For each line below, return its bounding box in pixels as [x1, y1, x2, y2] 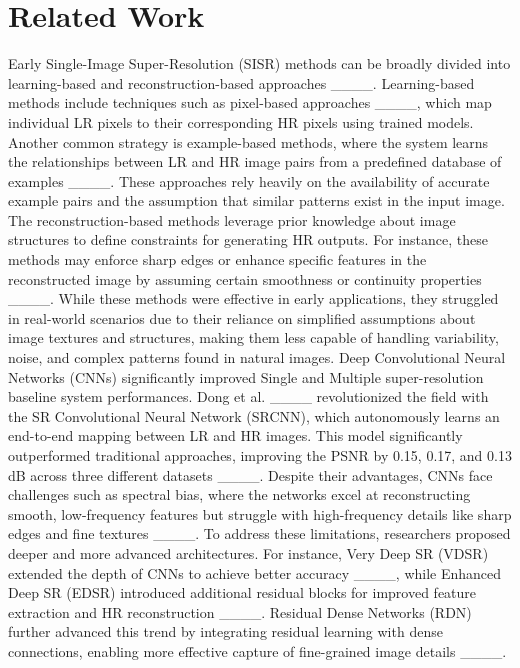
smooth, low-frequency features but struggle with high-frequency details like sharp [8, 503, 512, 524]
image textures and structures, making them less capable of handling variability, [8, 327, 499, 348]
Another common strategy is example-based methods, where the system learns [8, 131, 489, 152]
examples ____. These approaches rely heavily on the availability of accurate [8, 170, 490, 191]
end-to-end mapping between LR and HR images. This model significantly [8, 425, 463, 446]
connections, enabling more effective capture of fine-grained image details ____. [8, 640, 507, 661]
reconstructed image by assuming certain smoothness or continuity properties [8, 268, 482, 289]
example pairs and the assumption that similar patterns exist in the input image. [8, 190, 505, 211]
